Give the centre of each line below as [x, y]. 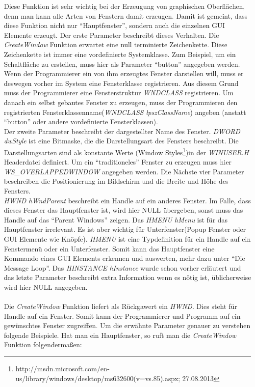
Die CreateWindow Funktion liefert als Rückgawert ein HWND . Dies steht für [121, 306]
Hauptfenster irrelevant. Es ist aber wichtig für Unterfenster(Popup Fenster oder [125, 229]
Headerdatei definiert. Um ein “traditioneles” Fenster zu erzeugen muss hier [118, 162]
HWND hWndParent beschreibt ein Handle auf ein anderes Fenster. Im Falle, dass [127, 200]
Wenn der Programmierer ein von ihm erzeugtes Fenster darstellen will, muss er [124, 73]
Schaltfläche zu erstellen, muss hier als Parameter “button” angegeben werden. [122, 64]
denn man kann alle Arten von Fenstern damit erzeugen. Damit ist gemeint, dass [126, 15]
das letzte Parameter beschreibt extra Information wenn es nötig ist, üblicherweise [127, 277]
